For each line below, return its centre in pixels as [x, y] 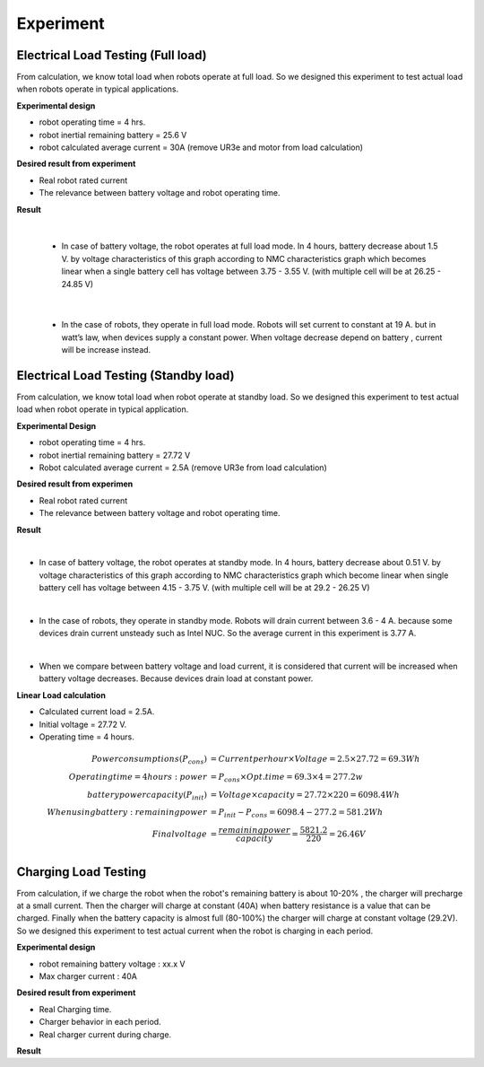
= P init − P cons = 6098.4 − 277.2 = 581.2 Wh [297, 814]
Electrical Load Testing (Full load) [112, 55]
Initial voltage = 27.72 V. [83, 724]
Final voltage [180, 834]
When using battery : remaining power [127, 813]
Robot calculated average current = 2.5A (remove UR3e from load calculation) [183, 468]
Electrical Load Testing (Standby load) [125, 376]
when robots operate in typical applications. [98, 89]
